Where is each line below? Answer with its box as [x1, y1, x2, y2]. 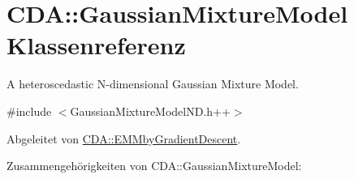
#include [6, 102, 52, 119]
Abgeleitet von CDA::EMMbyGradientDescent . [6, 130, 241, 147]
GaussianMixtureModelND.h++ [70, 102, 231, 119]
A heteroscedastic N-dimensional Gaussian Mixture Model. [6, 75, 299, 92]
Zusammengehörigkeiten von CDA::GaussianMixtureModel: [6, 157, 302, 174]
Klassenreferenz [6, 28, 186, 62]
